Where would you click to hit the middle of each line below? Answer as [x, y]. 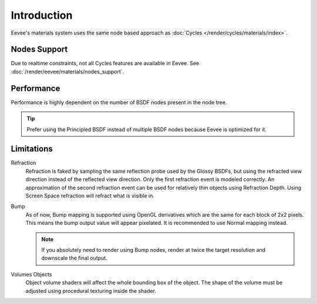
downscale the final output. [75, 258]
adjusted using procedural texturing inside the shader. [91, 291]
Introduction [42, 15]
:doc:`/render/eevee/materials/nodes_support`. [68, 71]
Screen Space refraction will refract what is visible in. [90, 196]
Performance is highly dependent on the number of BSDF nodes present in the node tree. [119, 102]
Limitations [32, 149]
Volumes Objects [31, 274]
